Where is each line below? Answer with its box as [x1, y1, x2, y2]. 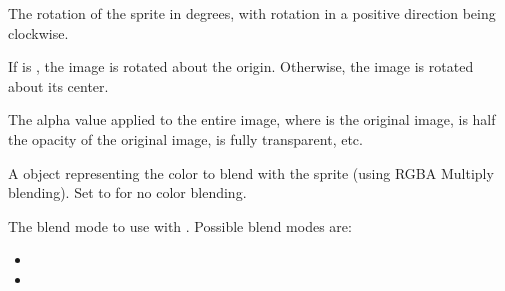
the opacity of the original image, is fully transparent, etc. [8, 128, 363, 149]
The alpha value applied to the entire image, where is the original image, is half [8, 109, 496, 130]
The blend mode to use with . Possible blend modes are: [8, 215, 352, 236]
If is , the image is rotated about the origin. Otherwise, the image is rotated [8, 56, 474, 77]
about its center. [8, 75, 109, 96]
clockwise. [8, 22, 69, 43]
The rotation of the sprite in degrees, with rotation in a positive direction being [8, 3, 496, 23]
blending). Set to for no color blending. [8, 182, 247, 203]
